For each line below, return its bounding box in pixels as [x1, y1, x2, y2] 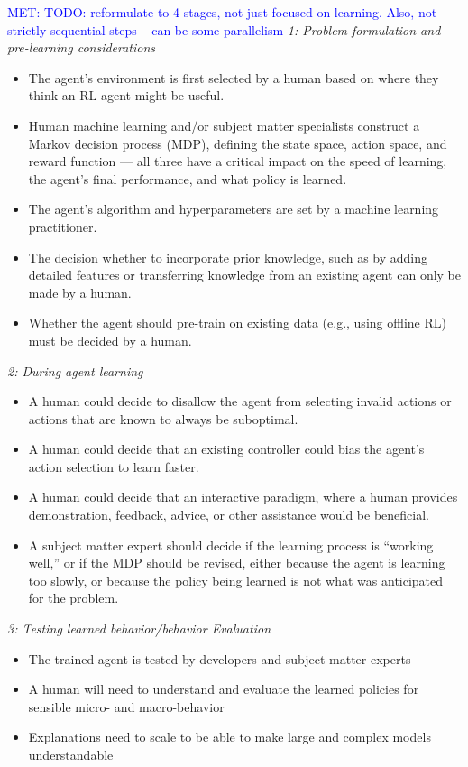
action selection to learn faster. [28, 457, 199, 476]
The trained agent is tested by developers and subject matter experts [28, 649, 411, 668]
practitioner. [28, 217, 97, 236]
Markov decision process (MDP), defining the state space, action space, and [28, 134, 447, 152]
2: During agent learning [7, 361, 143, 380]
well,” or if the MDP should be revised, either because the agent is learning [28, 553, 445, 572]
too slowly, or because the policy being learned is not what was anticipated [28, 570, 444, 589]
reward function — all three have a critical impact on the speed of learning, [28, 152, 447, 171]
